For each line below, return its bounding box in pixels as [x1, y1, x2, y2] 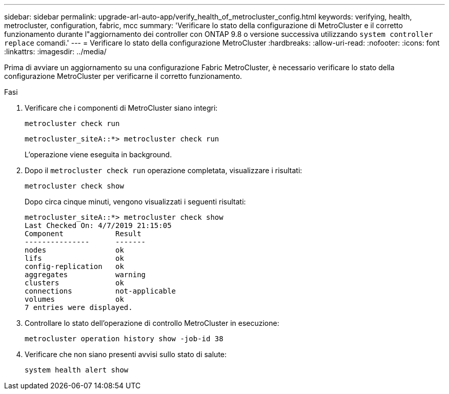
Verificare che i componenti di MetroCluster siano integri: [25, 103, 218, 112]
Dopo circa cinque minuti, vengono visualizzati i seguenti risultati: [25, 197, 246, 206]
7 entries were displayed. [25, 303, 133, 312]
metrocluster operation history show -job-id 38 [25, 335, 223, 343]
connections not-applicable [25, 287, 176, 295]
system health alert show [25, 366, 129, 374]
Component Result [25, 230, 141, 238]
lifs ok [25, 254, 124, 262]
